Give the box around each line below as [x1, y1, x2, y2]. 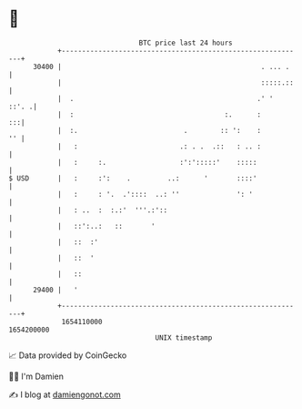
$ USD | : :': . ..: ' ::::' [8, 173, 257, 183]
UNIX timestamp [155, 332, 213, 343]
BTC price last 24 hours [138, 38, 233, 47]
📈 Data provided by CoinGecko [8, 350, 127, 361]
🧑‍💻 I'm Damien [8, 371, 65, 382]
